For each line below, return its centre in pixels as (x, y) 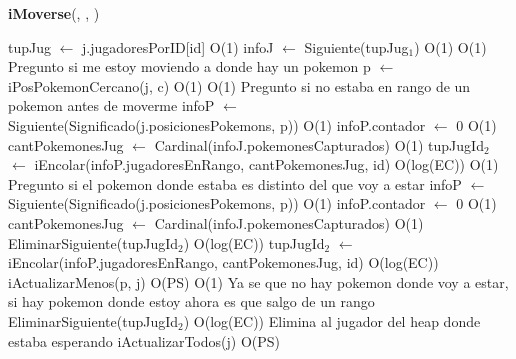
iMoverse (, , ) (54, 13)
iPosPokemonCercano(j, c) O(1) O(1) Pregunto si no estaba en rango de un (239, 85)
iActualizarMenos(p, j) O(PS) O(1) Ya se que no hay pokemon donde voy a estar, (258, 281)
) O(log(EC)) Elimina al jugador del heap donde (332, 320)
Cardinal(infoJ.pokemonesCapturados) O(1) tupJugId (319, 144)
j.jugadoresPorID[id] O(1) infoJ (178, 46)
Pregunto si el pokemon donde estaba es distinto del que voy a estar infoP (235, 183)
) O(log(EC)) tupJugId (254, 242)
